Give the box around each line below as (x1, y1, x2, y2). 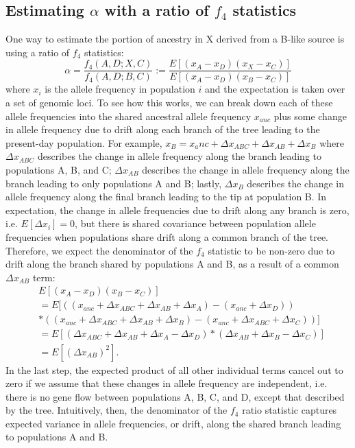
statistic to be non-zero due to (208, 243, 335, 257)
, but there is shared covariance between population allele (75, 216, 316, 231)
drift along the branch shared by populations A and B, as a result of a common (5, 257, 339, 271)
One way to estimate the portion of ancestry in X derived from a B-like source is (5, 32, 345, 46)
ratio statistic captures (242, 403, 337, 417)
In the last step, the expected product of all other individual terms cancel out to (5, 362, 343, 377)
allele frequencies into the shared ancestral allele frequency (5, 108, 252, 123)
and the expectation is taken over (204, 82, 345, 96)
